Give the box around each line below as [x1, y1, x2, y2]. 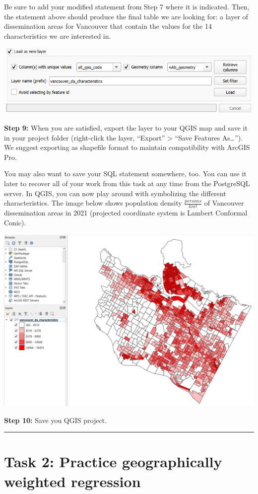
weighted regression [4, 471, 141, 491]
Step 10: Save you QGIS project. [4, 415, 107, 425]
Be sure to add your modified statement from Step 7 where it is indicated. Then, [4, 1, 250, 11]
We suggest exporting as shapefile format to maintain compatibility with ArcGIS [4, 142, 250, 152]
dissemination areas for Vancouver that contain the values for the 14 [4, 21, 212, 31]
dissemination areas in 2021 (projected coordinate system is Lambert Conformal [4, 208, 248, 218]
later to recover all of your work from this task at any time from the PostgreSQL [4, 178, 250, 189]
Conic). [4, 217, 26, 227]
